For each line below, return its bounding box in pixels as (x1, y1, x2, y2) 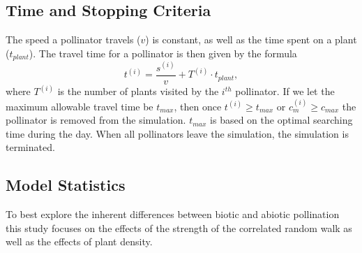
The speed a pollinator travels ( (6, 32, 141, 47)
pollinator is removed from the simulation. (6, 113, 186, 127)
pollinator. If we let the (235, 84, 335, 99)
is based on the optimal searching (210, 113, 353, 127)
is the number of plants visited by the (57, 84, 219, 99)
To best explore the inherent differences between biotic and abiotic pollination (6, 207, 340, 222)
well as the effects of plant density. (6, 234, 153, 249)
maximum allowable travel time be (6, 99, 153, 113)
